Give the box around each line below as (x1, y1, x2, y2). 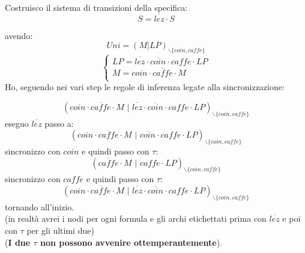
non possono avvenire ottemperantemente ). (40, 236, 223, 248)
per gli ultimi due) (26, 224, 94, 236)
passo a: (44, 117, 74, 129)
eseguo (5, 117, 29, 129)
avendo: (5, 29, 33, 41)
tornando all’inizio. (5, 200, 74, 213)
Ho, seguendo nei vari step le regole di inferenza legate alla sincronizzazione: (5, 81, 285, 93)
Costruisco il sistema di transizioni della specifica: (5, 1, 188, 13)
